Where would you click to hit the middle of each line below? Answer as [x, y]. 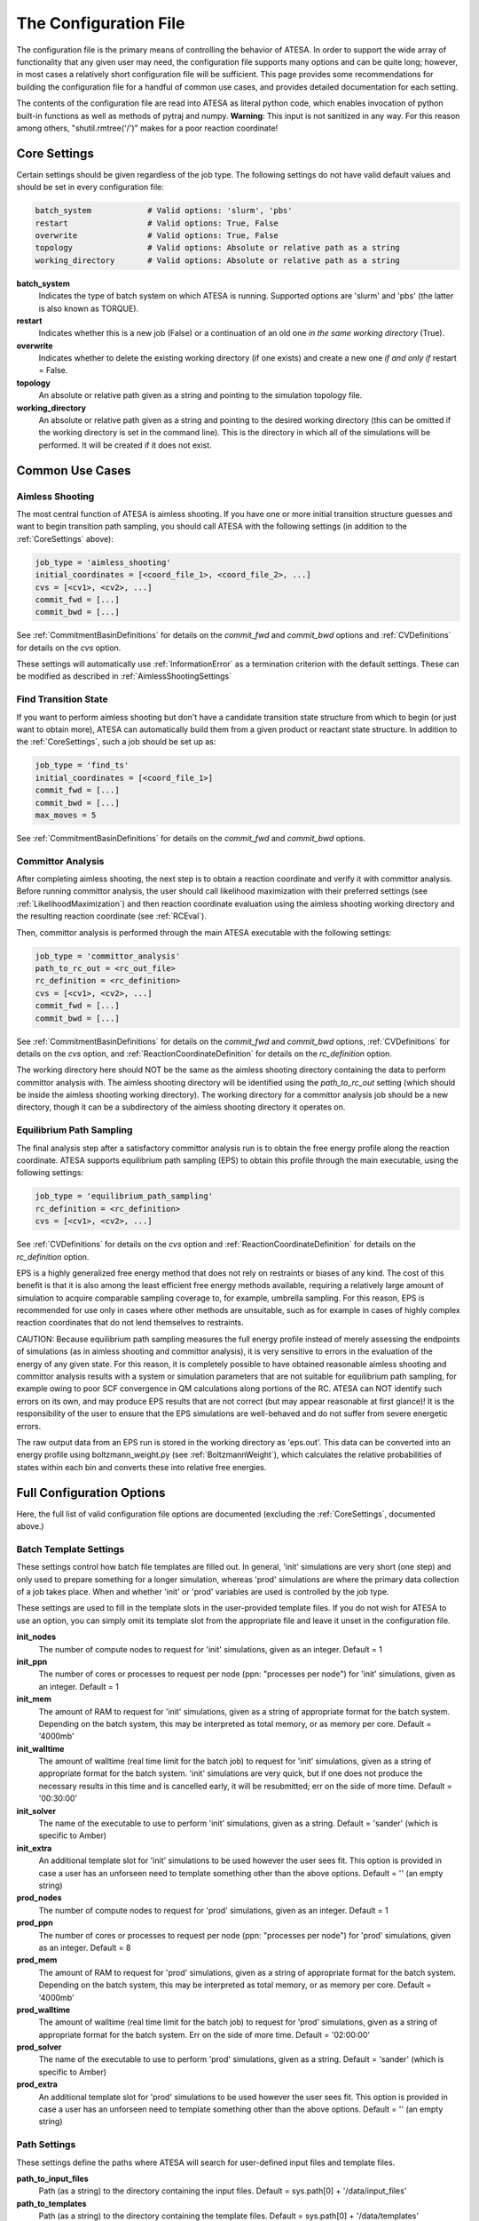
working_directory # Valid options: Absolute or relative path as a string [218, 260]
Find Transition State [62, 699]
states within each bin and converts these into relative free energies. [141, 1467]
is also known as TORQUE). [89, 308]
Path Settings [46, 2145]
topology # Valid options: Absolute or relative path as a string [218, 248]
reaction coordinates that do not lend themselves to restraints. [130, 1323]
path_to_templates [51, 2203]
